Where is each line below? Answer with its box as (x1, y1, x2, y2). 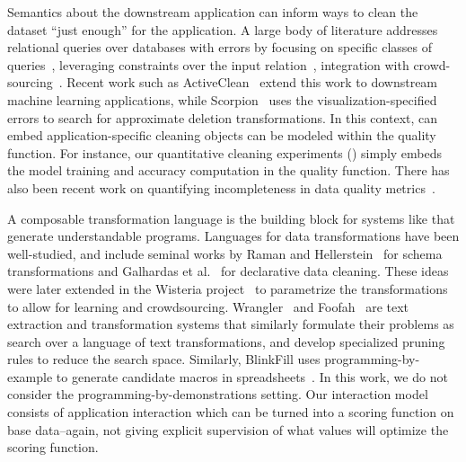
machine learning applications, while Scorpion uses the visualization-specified (7, 90, 437, 109)
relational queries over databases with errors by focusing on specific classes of (7, 38, 433, 57)
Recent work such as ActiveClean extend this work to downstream (66, 73, 438, 92)
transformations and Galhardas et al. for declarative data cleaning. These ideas (7, 262, 449, 280)
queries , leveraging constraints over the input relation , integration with (7, 55, 409, 74)
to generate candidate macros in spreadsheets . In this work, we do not (56, 367, 448, 386)
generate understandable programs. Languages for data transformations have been (7, 227, 460, 245)
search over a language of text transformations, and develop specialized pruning (7, 332, 445, 351)
